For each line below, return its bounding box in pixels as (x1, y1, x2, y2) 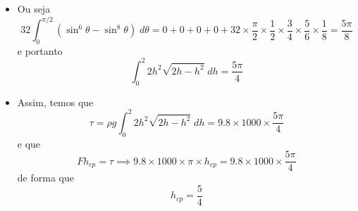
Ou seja (17, 1, 51, 15)
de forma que (17, 170, 74, 185)
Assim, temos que (17, 94, 94, 109)
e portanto (17, 43, 63, 58)
